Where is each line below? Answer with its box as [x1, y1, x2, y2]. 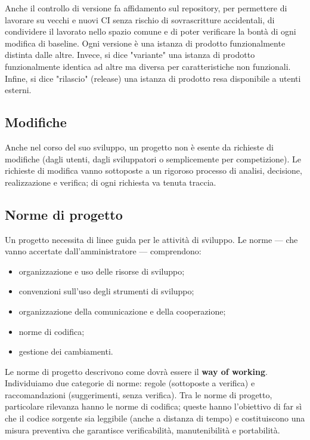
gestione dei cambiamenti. [18, 345, 113, 358]
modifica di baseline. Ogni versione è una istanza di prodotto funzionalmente [5, 36, 286, 49]
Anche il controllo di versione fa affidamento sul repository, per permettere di [5, 2, 287, 14]
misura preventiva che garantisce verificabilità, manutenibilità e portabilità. [5, 423, 280, 436]
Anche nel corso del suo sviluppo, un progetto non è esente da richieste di [5, 140, 274, 153]
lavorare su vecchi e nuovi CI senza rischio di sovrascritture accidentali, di [5, 13, 275, 26]
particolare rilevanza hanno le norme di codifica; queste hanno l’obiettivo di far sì [5, 400, 302, 413]
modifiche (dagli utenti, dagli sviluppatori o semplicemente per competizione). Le [5, 152, 302, 165]
